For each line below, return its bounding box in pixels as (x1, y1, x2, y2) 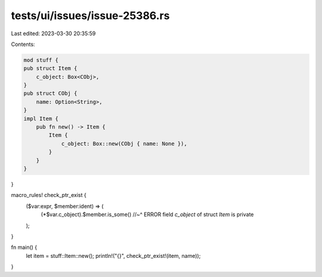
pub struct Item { (23, 65, 78, 72)
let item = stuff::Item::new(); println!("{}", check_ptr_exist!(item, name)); (26, 252, 201, 259)
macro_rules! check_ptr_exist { (11, 192, 86, 199)
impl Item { (23, 115, 59, 122)
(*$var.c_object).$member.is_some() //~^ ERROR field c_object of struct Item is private (41, 211, 254, 218)
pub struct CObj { (23, 90, 78, 97)
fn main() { (11, 244, 38, 251)
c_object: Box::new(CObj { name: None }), (61, 140, 187, 147)
